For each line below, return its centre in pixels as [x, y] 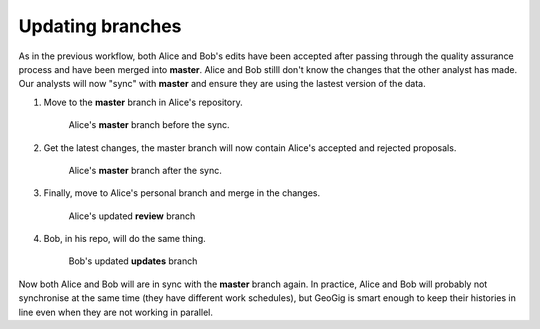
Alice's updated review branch [132, 216]
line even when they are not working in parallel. [116, 312]
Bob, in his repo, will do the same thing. [125, 239]
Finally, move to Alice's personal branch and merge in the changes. [182, 193]
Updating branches [100, 26]
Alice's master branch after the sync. [145, 170]
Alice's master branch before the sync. [149, 125]
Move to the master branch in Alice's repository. [143, 102]
